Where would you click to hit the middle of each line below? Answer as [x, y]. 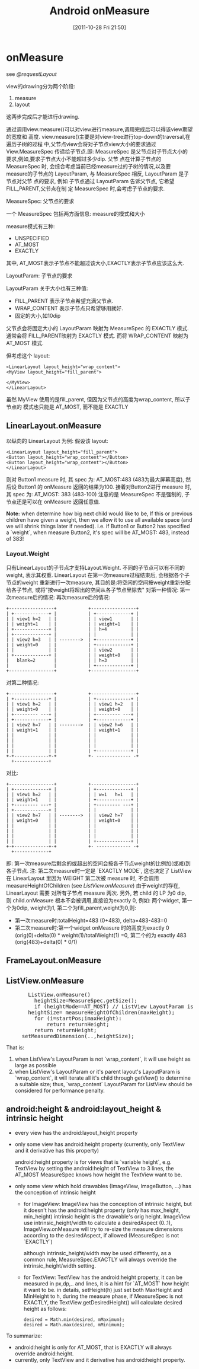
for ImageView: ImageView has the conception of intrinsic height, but [108, 1204]
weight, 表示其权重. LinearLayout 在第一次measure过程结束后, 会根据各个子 [98, 575]
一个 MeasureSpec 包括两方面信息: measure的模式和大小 [76, 213]
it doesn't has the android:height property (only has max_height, [102, 1210]
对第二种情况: [23, 682]
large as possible [36, 1065]
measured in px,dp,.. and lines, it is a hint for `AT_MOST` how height [106, 1283]
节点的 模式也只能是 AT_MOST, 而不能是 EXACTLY [67, 407]
